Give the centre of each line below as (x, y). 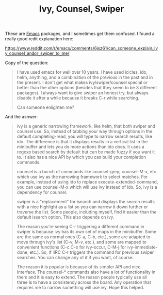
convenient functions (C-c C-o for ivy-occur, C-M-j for (71, 247)
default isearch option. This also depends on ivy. (65, 217)
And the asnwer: (21, 117)
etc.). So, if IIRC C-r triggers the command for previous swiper (92, 252)
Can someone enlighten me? (45, 107)
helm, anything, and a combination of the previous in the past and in (85, 77)
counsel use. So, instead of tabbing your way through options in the (85, 131)
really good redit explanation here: (39, 39)
